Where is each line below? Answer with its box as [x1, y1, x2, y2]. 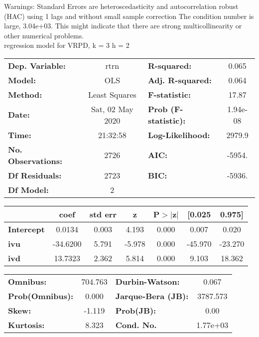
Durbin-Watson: [115, 275, 180, 287]
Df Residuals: [8, 169, 62, 181]
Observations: [8, 155, 63, 167]
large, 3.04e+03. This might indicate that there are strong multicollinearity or [4, 20, 242, 31]
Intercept [8, 223, 45, 235]
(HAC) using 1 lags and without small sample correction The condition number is [4, 10, 254, 21]
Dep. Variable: [8, 59, 66, 71]
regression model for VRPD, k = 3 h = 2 [4, 40, 129, 50]
